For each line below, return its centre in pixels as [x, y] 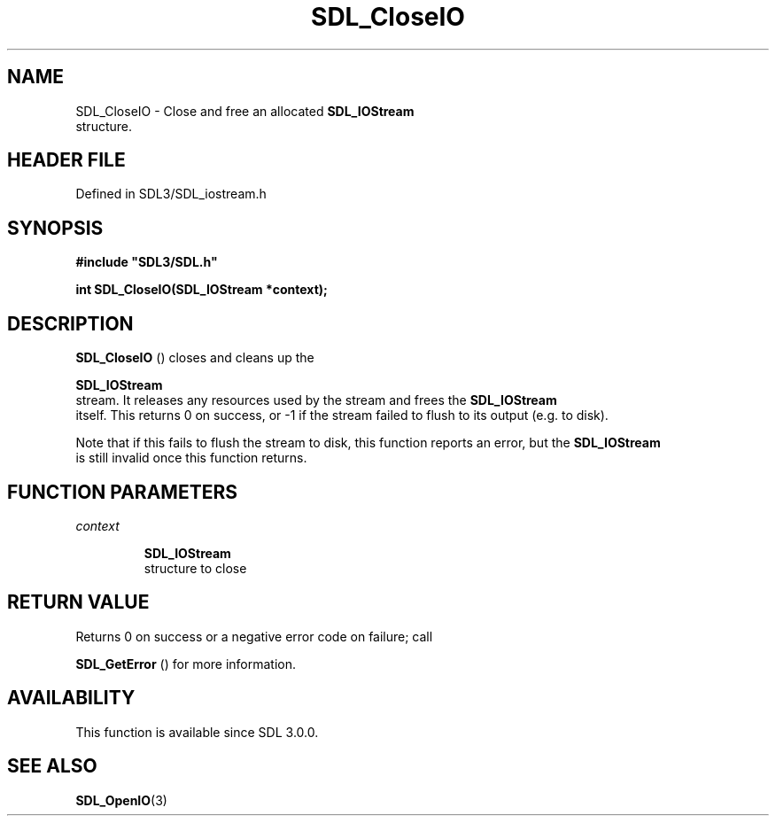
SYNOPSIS [55, 228]
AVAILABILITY [71, 698]
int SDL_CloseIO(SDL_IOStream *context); [202, 290]
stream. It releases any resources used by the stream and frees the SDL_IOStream [316, 400]
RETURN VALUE [78, 602]
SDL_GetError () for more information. [186, 664]
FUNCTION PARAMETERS [122, 492]
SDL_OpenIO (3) [121, 800]
